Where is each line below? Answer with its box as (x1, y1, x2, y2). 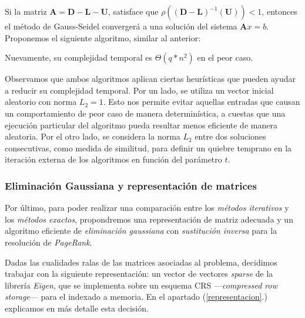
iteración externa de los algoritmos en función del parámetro (5, 153, 222, 165)
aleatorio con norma (5, 95, 77, 108)
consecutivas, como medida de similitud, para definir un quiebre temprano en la (5, 141, 292, 154)
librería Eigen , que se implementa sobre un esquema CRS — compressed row (5, 279, 278, 291)
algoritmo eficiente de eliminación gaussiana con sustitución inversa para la (5, 224, 277, 237)
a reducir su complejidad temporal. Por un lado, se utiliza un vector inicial (5, 84, 274, 96)
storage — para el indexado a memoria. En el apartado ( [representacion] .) (5, 290, 267, 303)
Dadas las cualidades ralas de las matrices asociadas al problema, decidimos (5, 256, 277, 268)
